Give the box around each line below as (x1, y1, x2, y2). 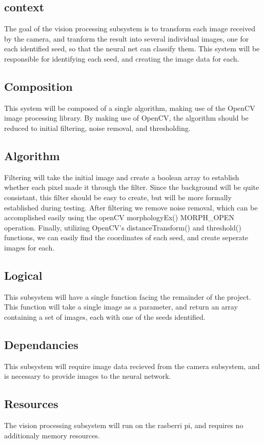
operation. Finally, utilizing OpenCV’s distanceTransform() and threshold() (4, 222, 241, 233)
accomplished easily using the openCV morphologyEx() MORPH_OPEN (4, 212, 234, 223)
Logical (4, 267, 43, 283)
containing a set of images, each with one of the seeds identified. (4, 311, 206, 322)
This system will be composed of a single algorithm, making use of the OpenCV (4, 102, 255, 113)
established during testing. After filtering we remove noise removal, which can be (4, 202, 258, 213)
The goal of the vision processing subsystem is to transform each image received (4, 23, 255, 34)
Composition (4, 78, 73, 94)
